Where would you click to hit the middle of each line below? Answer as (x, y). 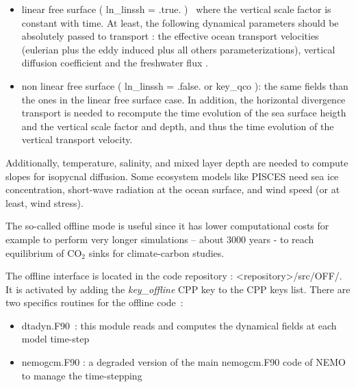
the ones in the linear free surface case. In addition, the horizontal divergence (183, 99)
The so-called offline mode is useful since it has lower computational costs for (167, 226)
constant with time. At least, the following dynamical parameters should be (180, 22)
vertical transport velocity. (77, 139)
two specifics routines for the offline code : (94, 302)
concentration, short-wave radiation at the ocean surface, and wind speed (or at (173, 189)
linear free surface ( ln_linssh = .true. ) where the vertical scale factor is (176, 9)
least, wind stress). (44, 202)
